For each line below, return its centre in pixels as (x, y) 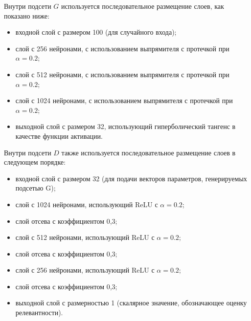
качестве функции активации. (59, 136)
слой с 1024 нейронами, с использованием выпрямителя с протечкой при (124, 100)
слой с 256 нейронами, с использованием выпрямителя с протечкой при (122, 48)
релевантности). (39, 312)
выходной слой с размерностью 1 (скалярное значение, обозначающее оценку (131, 303)
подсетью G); (35, 188)
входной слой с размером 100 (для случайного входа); (96, 32)
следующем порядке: (35, 162)
